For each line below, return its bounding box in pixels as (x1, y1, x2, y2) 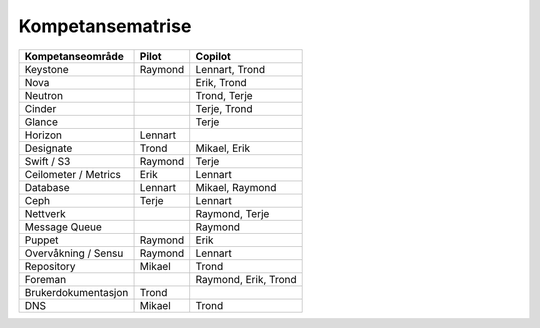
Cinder (24, 101, 57, 115)
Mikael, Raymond (195, 180, 277, 194)
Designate (24, 141, 73, 155)
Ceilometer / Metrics (24, 167, 122, 181)
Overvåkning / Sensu (24, 246, 124, 260)
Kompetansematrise (18, 15, 192, 37)
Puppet (24, 233, 59, 247)
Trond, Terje (195, 88, 254, 102)
